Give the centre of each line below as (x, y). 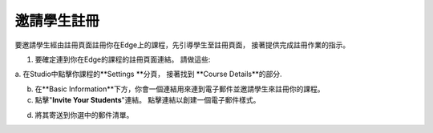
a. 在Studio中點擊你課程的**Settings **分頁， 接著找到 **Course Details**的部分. (148, 74)
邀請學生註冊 (57, 21)
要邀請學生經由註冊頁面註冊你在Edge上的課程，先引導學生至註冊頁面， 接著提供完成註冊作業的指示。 (182, 45)
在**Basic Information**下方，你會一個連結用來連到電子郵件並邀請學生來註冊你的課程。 (180, 89)
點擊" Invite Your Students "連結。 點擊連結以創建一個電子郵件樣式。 (148, 100)
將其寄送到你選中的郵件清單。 (84, 115)
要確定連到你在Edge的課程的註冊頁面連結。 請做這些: (123, 59)
